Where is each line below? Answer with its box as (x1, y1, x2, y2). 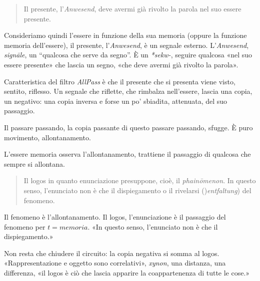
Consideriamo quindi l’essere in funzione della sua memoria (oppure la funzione (4, 30, 247, 40)
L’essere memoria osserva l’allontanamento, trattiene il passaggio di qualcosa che (4, 149, 251, 159)
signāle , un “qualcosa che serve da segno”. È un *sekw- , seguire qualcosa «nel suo (4, 49, 252, 60)
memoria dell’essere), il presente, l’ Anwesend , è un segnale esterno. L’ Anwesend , (4, 39, 249, 50)
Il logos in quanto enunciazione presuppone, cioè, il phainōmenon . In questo (23, 175, 256, 186)
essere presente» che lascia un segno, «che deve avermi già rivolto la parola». (4, 59, 238, 69)
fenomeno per (4, 221, 45, 232)
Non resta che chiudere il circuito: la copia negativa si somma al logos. (4, 248, 219, 258)
